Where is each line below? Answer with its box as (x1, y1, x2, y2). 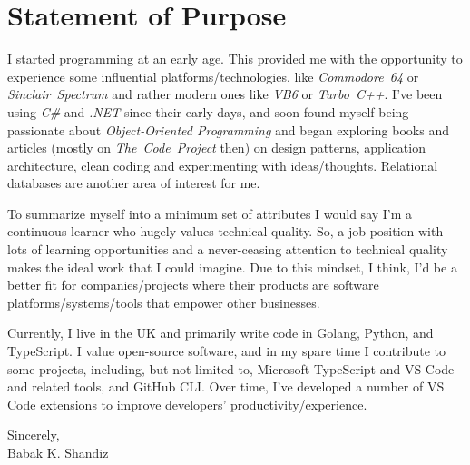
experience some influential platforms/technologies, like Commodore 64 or (7, 66, 419, 85)
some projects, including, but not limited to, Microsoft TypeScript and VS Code (7, 359, 455, 378)
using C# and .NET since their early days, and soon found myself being (7, 102, 409, 121)
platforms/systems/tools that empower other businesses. (7, 292, 320, 312)
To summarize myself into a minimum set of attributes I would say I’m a (7, 203, 413, 223)
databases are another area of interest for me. (7, 173, 260, 193)
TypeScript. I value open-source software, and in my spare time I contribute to (7, 341, 446, 361)
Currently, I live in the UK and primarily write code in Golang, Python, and (7, 323, 434, 342)
